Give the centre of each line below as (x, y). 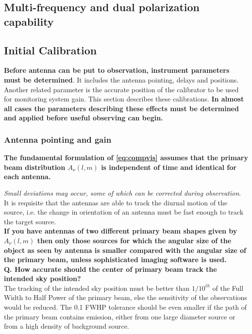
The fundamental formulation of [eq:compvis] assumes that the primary (126, 158)
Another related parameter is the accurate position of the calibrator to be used (121, 89)
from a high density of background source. (67, 326)
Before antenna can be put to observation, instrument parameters (117, 70)
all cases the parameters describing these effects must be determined (121, 108)
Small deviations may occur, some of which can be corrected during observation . (123, 192)
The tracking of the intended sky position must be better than (97, 288)
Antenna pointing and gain (58, 139)
